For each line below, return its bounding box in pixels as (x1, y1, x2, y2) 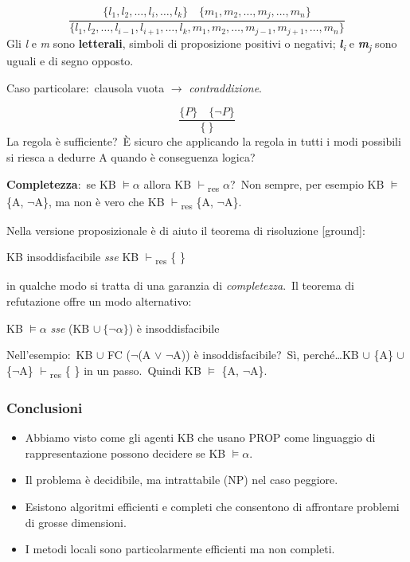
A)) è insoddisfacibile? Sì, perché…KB (173, 346, 359, 363)
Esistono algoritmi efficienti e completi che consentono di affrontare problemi (25, 498, 400, 514)
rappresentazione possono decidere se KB (25, 444, 226, 461)
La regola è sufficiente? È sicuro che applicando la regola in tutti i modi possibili (6, 133, 401, 150)
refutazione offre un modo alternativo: (6, 293, 192, 310)
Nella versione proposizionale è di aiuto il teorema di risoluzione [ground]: (6, 221, 365, 238)
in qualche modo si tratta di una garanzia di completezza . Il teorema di (6, 277, 354, 294)
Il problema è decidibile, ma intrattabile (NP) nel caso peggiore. (25, 471, 338, 488)
